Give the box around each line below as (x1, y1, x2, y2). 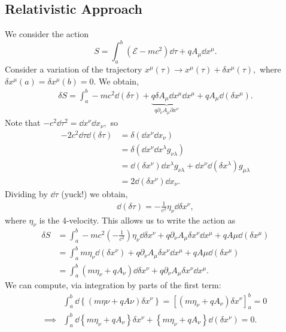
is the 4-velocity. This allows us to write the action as (39, 213, 236, 226)
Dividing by (5, 187, 48, 200)
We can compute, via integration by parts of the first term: (5, 279, 221, 291)
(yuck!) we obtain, (61, 187, 128, 200)
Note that (5, 116, 41, 129)
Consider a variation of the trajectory (5, 63, 142, 76)
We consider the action (5, 28, 89, 40)
